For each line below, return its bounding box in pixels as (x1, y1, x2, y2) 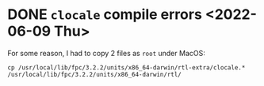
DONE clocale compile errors (7, 6, 203, 24)
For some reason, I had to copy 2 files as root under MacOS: (7, 48, 205, 58)
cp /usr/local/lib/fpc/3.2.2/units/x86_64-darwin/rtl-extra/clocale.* (7, 63, 246, 72)
